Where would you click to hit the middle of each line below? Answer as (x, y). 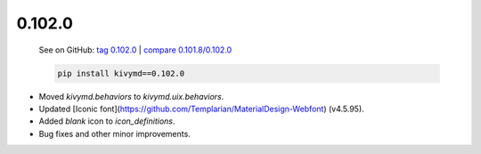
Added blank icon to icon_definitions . (107, 121)
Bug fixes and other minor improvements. (114, 134)
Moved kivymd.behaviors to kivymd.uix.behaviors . (131, 96)
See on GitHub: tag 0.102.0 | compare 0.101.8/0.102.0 (135, 50)
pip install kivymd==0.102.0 (121, 73)
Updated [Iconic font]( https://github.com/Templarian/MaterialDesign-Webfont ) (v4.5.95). (201, 109)
